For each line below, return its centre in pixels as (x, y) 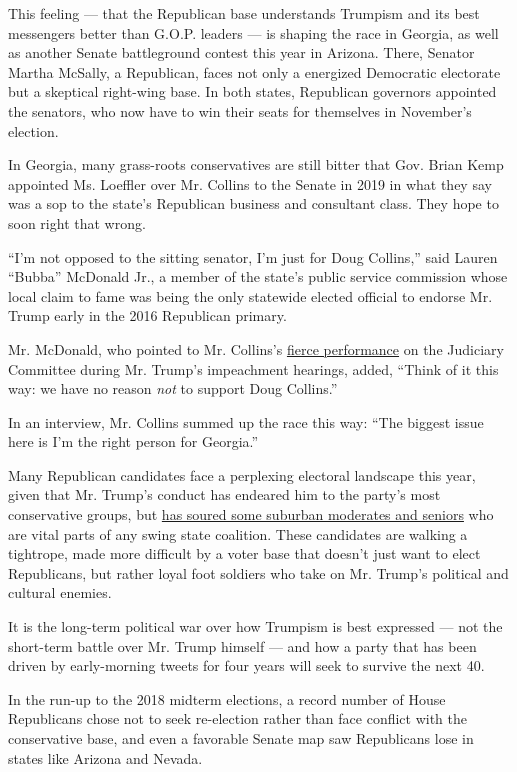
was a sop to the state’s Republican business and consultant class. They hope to (253, 203)
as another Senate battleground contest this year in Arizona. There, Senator (241, 52)
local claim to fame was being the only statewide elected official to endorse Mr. (250, 295)
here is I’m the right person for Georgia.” (133, 441)
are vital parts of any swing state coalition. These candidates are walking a (238, 533)
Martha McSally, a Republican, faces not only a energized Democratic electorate (254, 71)
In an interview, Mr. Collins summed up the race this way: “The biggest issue (246, 421)
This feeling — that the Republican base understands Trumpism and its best (244, 13)
